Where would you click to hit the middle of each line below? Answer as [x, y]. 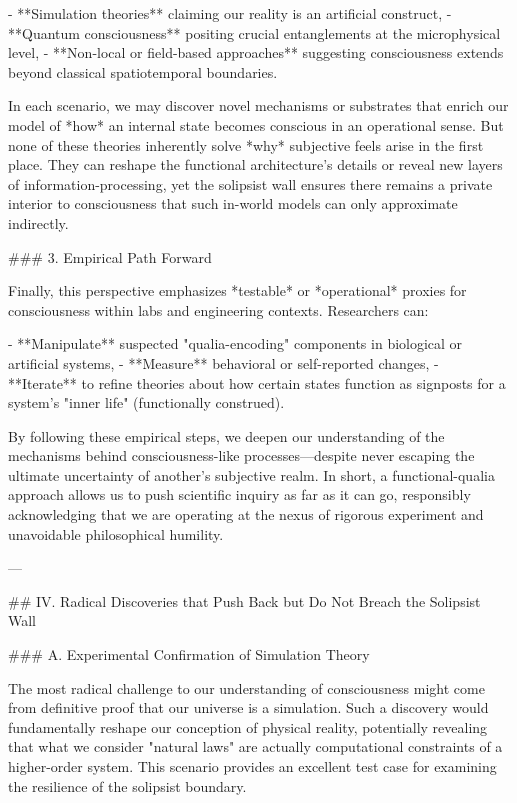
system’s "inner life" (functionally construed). [146, 402]
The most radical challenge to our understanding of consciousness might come [246, 687]
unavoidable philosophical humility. [116, 533]
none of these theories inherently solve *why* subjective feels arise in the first [246, 144]
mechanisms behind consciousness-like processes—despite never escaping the [241, 455]
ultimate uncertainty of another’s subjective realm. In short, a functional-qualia [251, 474]
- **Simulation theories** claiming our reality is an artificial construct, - [230, 13]
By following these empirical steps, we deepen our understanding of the [226, 435]
